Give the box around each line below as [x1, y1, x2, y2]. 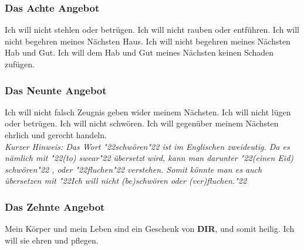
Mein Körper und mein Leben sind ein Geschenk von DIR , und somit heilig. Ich [5, 222, 295, 235]
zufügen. [5, 58, 35, 70]
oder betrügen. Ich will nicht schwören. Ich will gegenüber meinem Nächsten [5, 117, 279, 129]
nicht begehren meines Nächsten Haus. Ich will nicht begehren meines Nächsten [5, 35, 291, 47]
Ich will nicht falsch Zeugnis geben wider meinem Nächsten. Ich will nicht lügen [5, 105, 291, 118]
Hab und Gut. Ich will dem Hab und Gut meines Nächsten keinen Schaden [5, 46, 274, 59]
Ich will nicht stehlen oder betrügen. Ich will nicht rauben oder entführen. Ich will [5, 23, 299, 36]
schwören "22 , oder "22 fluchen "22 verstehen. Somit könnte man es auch [5, 163, 262, 175]
